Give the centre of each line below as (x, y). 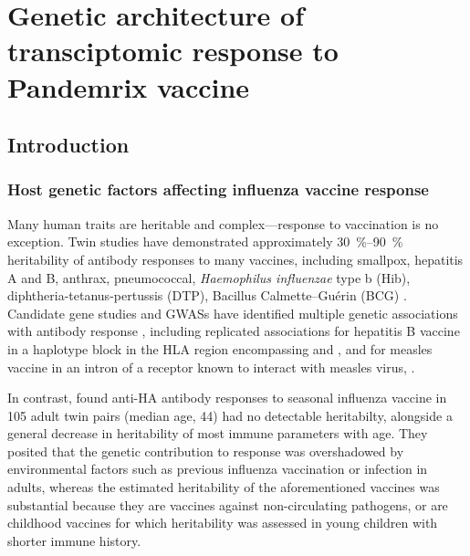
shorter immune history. (74, 540)
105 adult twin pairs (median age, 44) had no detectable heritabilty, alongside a (230, 415)
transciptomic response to (173, 51)
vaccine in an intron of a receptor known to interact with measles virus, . (211, 367)
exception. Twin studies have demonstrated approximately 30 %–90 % (205, 241)
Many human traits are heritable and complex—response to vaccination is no (223, 223)
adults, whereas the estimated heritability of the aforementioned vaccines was (224, 487)
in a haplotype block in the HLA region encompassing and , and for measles (220, 348)
